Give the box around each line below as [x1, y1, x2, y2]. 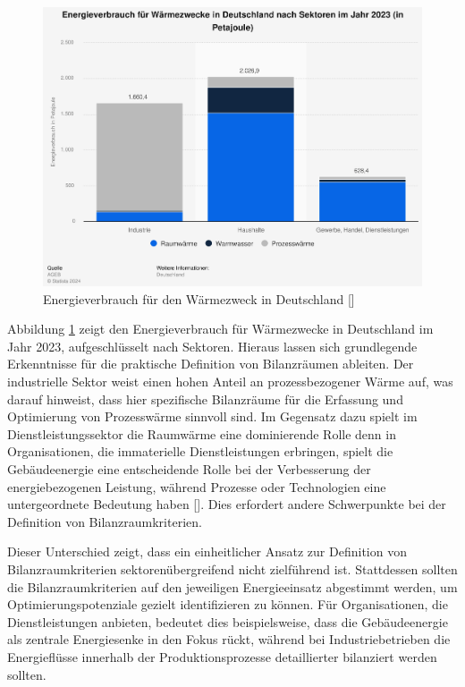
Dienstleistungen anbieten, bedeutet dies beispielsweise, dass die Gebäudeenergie [7, 612, 448, 631]
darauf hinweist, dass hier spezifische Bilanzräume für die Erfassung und [7, 389, 403, 408]
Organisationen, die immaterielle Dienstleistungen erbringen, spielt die [7, 442, 393, 461]
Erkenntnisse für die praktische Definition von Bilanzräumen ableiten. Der [7, 354, 414, 373]
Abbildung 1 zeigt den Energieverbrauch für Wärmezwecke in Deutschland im [7, 319, 434, 338]
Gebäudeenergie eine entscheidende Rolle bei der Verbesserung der [7, 460, 371, 479]
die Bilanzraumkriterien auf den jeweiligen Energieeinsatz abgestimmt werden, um [7, 577, 458, 596]
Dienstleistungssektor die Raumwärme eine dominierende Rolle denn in [7, 424, 396, 443]
